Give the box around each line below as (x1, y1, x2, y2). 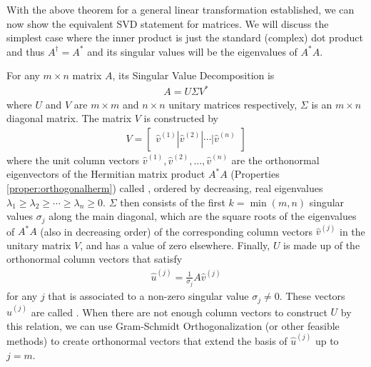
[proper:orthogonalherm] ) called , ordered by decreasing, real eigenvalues (6, 180, 323, 195)
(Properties (230, 166, 280, 181)
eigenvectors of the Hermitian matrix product (6, 166, 205, 181)
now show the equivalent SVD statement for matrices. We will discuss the (6, 16, 329, 31)
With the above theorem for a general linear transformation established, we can (6, 2, 355, 16)
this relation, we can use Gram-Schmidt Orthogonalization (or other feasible (6, 318, 340, 333)
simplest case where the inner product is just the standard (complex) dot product (6, 30, 363, 45)
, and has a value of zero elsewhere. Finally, (80, 237, 270, 252)
